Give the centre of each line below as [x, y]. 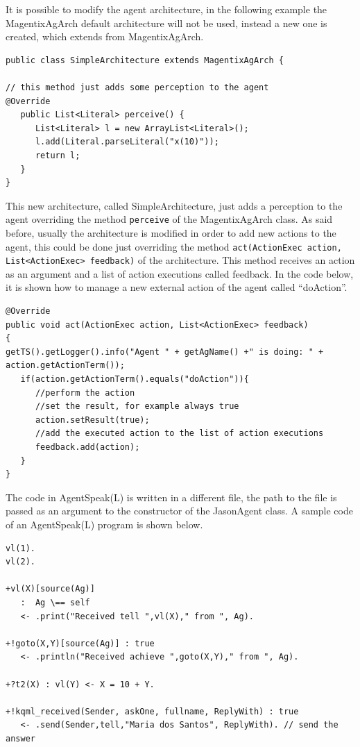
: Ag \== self [55, 602]
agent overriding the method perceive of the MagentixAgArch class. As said [169, 219]
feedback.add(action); [87, 447]
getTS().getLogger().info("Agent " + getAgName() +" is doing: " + [165, 352]
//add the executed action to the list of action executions [179, 434]
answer [20, 738]
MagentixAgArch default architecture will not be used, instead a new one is [166, 23]
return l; [58, 155]
